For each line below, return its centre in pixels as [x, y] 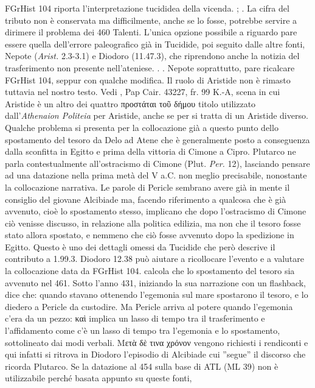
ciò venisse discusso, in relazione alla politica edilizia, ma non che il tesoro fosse [153, 223]
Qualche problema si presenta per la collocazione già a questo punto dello [142, 127]
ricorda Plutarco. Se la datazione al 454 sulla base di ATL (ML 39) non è [142, 366]
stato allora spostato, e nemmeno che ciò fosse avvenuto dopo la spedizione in [150, 235]
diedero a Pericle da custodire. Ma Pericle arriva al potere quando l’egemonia [149, 306]
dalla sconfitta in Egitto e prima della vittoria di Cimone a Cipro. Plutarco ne [151, 151]
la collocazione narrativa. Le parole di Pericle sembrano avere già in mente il [147, 187]
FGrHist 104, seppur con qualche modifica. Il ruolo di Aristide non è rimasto [148, 79]
